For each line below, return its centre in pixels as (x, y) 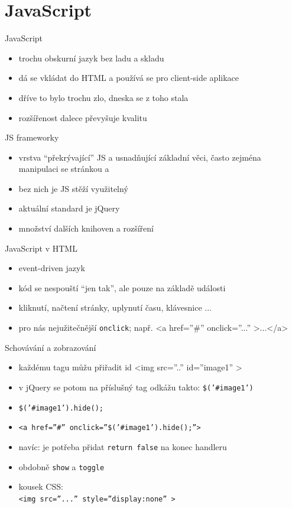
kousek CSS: (41, 486)
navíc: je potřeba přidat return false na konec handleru (123, 446)
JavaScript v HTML (41, 248)
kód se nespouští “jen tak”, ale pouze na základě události (122, 287)
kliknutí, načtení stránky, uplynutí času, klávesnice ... (115, 307)
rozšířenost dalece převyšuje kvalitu (83, 117)
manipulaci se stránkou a (64, 169)
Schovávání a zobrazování (51, 347)
